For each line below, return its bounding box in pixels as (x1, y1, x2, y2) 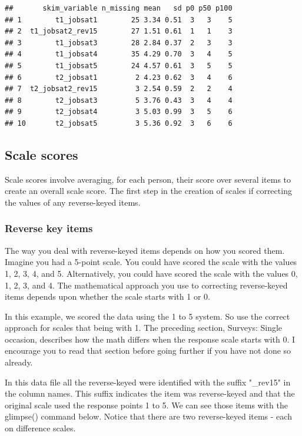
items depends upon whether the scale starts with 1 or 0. (5, 290, 210, 303)
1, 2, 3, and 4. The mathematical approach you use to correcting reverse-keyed (5, 279, 288, 291)
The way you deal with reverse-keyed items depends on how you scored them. (5, 244, 285, 256)
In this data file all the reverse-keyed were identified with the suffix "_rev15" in (5, 375, 291, 388)
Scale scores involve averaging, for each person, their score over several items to (5, 173, 291, 185)
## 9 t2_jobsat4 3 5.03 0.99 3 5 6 (5, 108, 233, 116)
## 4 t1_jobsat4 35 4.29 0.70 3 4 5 (5, 50, 233, 59)
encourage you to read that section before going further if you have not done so (5, 344, 291, 357)
